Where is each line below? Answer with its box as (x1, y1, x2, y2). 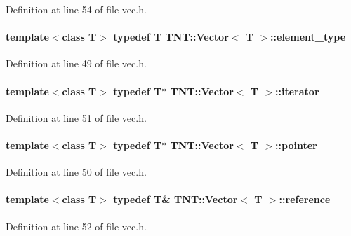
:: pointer (275, 137, 317, 152)
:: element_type (270, 29, 346, 44)
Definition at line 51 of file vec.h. (6, 110, 147, 125)
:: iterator (275, 83, 319, 98)
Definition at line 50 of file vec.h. (6, 165, 147, 179)
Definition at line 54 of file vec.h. (6, 2, 147, 16)
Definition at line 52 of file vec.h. (6, 218, 147, 233)
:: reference (279, 192, 331, 207)
